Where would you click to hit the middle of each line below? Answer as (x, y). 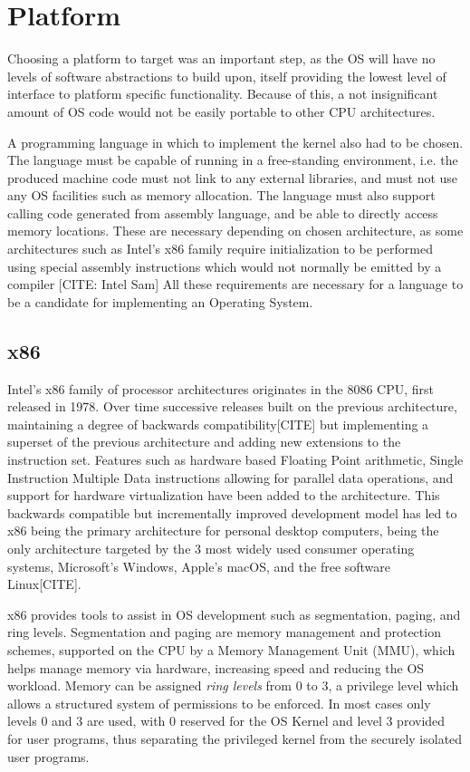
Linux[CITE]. (44, 584)
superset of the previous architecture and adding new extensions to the (204, 442)
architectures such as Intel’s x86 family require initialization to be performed (220, 249)
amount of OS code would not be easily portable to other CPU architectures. (221, 111)
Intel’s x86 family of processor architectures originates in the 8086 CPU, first (221, 388)
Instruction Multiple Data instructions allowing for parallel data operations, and (230, 477)
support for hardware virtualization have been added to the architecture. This (224, 495)
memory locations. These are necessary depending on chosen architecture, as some (235, 231)
